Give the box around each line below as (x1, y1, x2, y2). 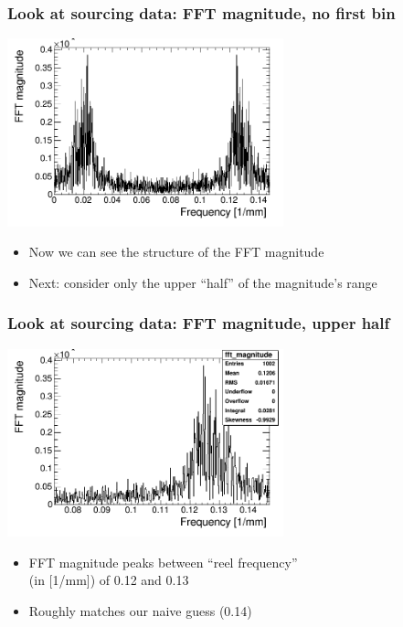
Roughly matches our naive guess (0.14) (28, 601, 252, 620)
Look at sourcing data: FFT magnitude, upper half (7, 312, 390, 335)
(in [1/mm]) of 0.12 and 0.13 (28, 570, 189, 590)
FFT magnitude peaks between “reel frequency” (28, 552, 298, 571)
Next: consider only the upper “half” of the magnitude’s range (28, 272, 377, 292)
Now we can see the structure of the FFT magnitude (28, 242, 324, 261)
